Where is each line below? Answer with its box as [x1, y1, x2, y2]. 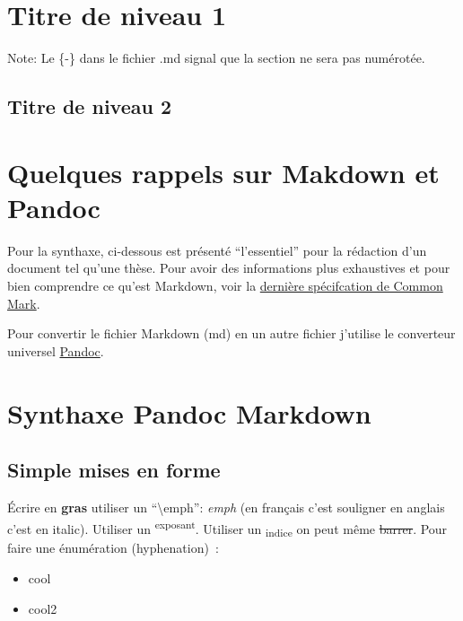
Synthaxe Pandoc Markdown [7, 394, 371, 431]
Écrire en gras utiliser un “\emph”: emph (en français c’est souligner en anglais [7, 497, 445, 516]
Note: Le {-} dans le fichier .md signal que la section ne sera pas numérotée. [7, 48, 425, 67]
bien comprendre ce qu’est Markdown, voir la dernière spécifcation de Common [7, 276, 443, 294]
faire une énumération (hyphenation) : [7, 538, 219, 557]
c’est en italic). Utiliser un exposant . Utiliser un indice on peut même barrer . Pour [7, 516, 448, 539]
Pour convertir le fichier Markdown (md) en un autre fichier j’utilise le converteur [7, 324, 456, 343]
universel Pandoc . [7, 341, 104, 360]
